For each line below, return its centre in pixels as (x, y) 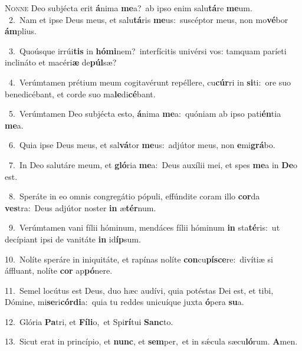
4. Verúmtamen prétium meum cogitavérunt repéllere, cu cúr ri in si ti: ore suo (150, 82)
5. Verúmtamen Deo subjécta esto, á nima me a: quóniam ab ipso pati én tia (145, 114)
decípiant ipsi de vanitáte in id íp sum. (73, 239)
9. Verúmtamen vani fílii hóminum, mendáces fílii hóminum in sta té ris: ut (144, 227)
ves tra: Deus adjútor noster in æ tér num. (81, 207)
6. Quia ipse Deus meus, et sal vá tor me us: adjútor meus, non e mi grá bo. (142, 145)
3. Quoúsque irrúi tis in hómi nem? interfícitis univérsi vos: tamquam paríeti (147, 50)
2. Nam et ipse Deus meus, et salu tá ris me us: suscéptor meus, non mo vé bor (148, 19)
